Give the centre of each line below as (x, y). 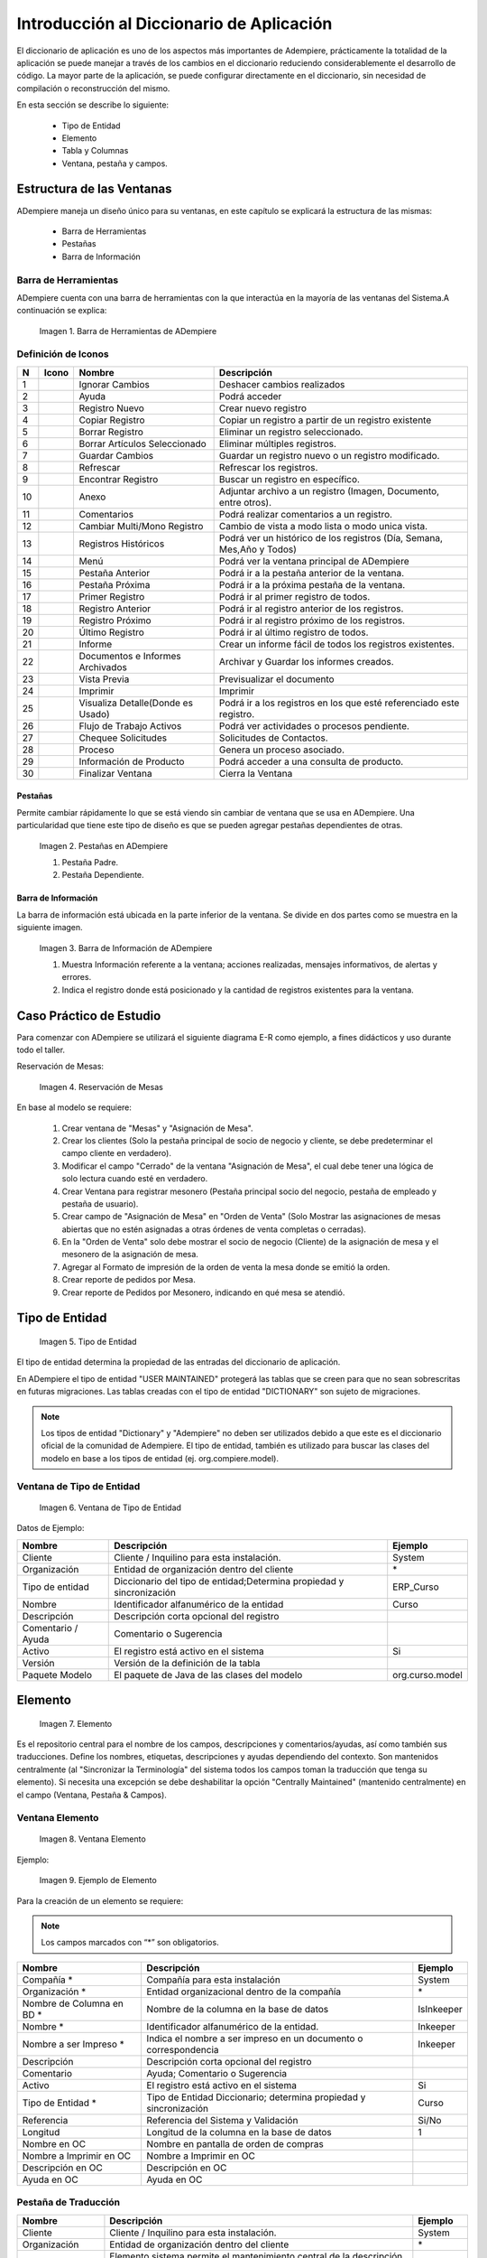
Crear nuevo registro (262, 408)
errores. (77, 977)
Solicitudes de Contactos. (273, 738)
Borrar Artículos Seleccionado (142, 443)
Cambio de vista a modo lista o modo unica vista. (323, 526)
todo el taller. (41, 1050)
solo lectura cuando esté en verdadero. (135, 1179)
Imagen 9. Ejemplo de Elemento (98, 1880)
